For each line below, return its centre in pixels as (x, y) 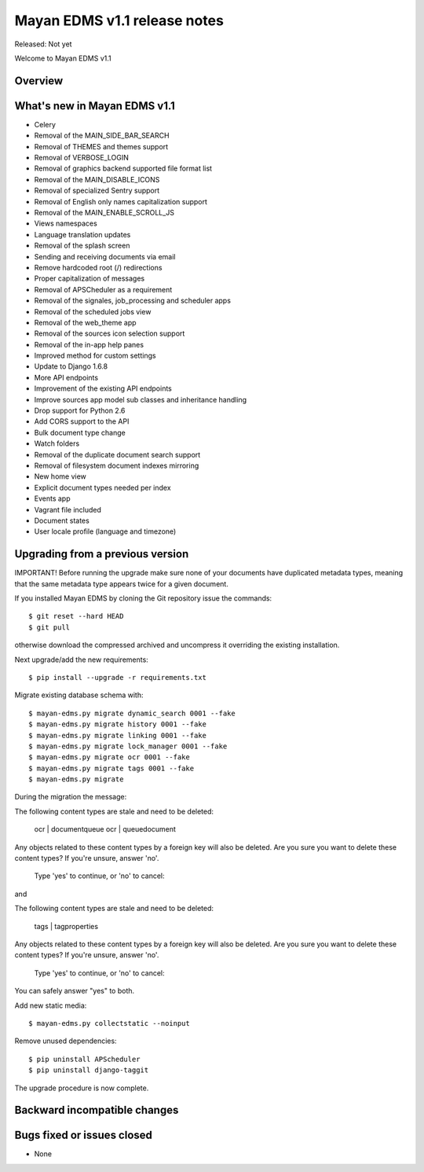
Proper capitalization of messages (90, 278)
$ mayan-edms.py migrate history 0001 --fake (118, 724)
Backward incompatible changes (97, 1110)
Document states (62, 520)
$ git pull (49, 627)
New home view (60, 476)
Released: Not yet (43, 44)
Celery (45, 124)
